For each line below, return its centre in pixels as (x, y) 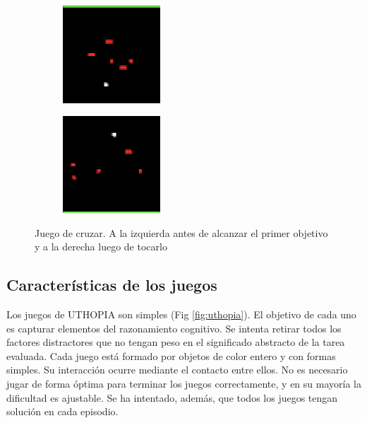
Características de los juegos (112, 285)
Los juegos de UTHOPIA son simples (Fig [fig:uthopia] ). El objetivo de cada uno (181, 314)
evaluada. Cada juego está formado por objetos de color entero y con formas (171, 355)
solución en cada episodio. (62, 411)
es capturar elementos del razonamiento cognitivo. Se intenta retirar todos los (174, 328)
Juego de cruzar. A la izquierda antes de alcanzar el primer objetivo (181, 232)
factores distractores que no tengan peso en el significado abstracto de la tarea (176, 342)
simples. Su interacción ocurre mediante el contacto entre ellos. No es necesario (177, 370)
